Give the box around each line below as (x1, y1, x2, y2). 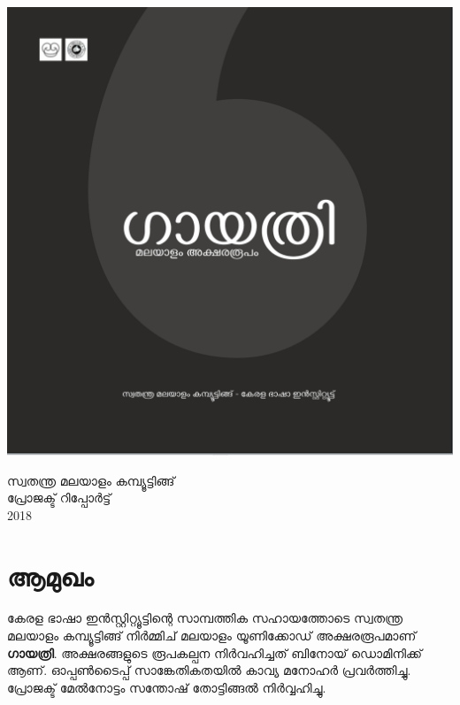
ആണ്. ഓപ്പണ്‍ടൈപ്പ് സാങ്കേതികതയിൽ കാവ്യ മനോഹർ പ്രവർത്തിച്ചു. (7, 661, 411, 679)
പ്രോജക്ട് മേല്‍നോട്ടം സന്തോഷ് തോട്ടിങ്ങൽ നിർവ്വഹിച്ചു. (7, 678, 326, 696)
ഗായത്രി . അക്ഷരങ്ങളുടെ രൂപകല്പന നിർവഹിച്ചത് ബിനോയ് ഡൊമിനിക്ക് (7, 643, 422, 662)
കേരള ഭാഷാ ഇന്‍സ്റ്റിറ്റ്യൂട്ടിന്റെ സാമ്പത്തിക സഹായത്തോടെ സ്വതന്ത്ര (7, 609, 403, 627)
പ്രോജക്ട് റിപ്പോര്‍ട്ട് (7, 488, 111, 507)
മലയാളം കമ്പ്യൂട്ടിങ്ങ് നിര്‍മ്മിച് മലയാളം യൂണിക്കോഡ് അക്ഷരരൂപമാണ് (7, 626, 417, 645)
